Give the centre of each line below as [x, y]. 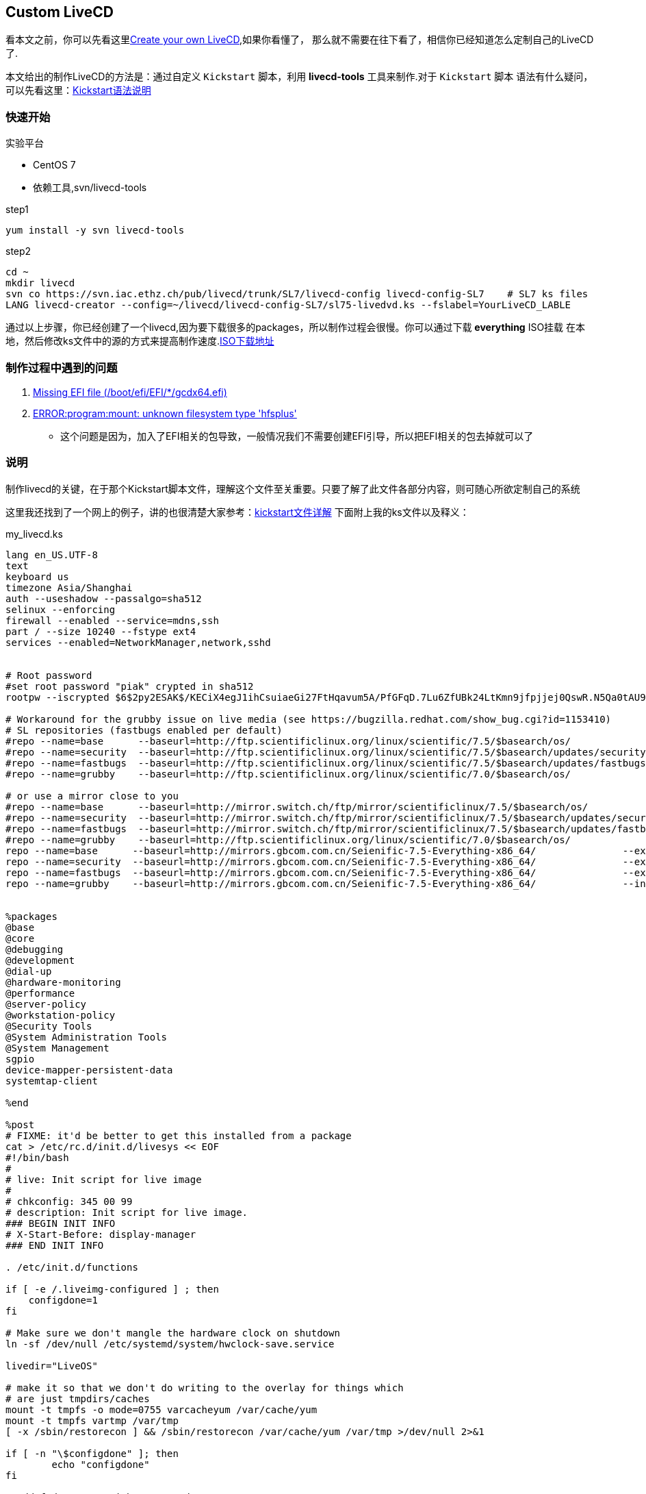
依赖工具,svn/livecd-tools [90, 188]
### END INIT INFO [55, 1245]
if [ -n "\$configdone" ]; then [92, 1453]
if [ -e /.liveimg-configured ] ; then [112, 1289]
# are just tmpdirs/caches [78, 1398]
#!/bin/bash [37, 1157]
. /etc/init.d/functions [72, 1267]
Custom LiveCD [60, 12]
